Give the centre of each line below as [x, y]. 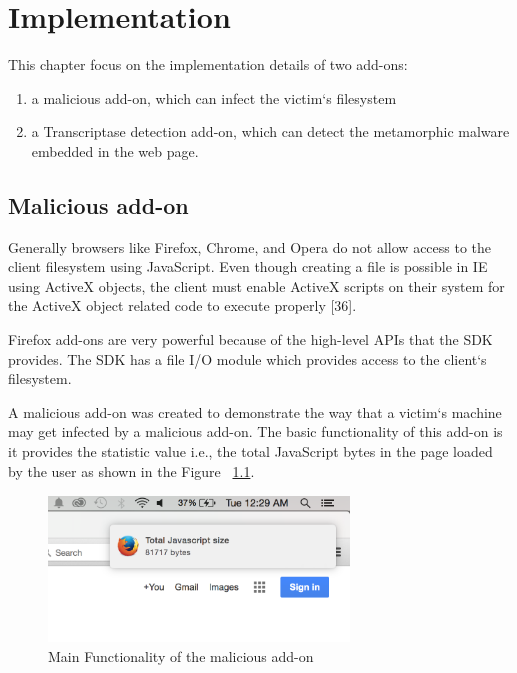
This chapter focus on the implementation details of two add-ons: [208, 64]
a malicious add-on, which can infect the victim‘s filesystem [214, 97]
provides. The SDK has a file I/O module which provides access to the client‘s [247, 358]
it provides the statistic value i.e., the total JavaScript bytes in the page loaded [250, 451]
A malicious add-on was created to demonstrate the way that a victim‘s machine [255, 411]
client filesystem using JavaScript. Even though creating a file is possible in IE [248, 266]
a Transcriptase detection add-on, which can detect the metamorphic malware [270, 131]
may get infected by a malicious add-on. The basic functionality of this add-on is [255, 431]
